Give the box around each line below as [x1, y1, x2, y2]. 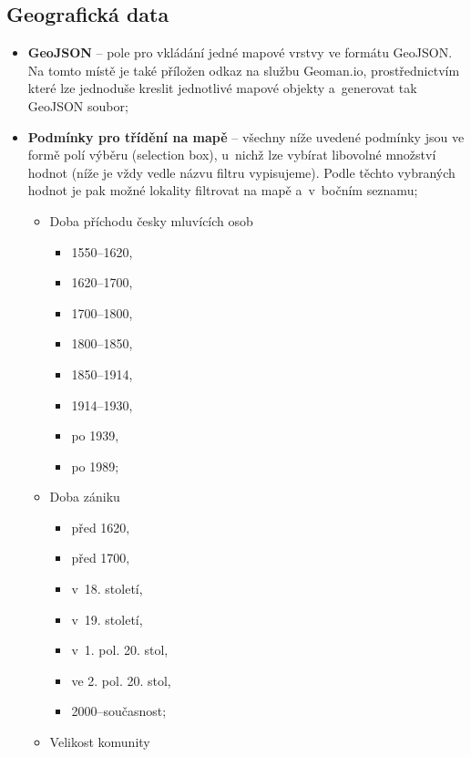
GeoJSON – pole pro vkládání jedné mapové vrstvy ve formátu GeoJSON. [27, 43, 453, 62]
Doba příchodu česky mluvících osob [49, 211, 253, 230]
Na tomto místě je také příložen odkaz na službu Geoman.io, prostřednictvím [27, 60, 460, 79]
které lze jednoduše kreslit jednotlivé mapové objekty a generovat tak [27, 78, 417, 98]
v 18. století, [71, 579, 143, 598]
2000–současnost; [71, 701, 167, 721]
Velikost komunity [49, 732, 150, 752]
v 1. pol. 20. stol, [71, 640, 169, 659]
